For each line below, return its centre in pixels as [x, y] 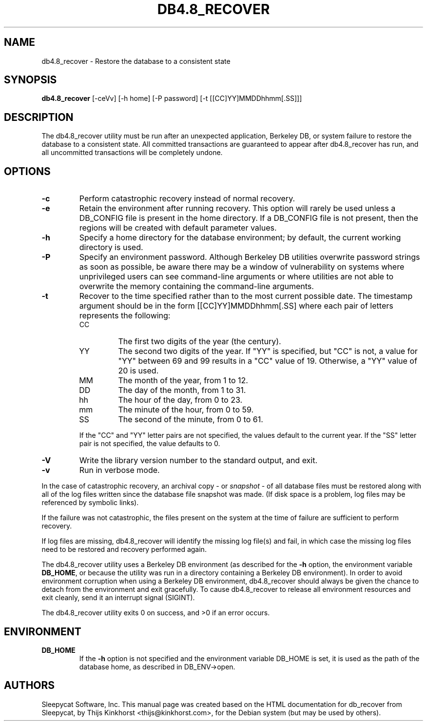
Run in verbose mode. [119, 470]
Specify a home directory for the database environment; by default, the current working [240, 238]
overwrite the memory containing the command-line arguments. [196, 286]
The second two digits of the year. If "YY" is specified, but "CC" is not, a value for [268, 351]
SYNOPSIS [30, 80]
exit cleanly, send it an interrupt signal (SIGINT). [118, 598]
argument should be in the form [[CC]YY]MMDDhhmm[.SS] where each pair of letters [236, 306]
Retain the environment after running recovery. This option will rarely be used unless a [237, 208]
